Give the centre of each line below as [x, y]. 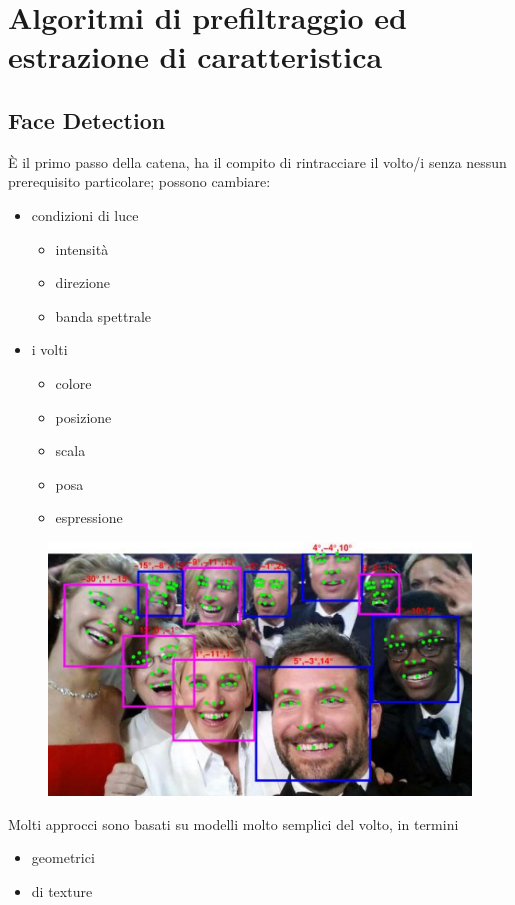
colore [73, 382]
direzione [83, 282]
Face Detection [87, 119]
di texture [62, 890]
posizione [83, 416]
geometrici [63, 857]
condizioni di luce [85, 214]
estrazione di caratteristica [195, 56]
